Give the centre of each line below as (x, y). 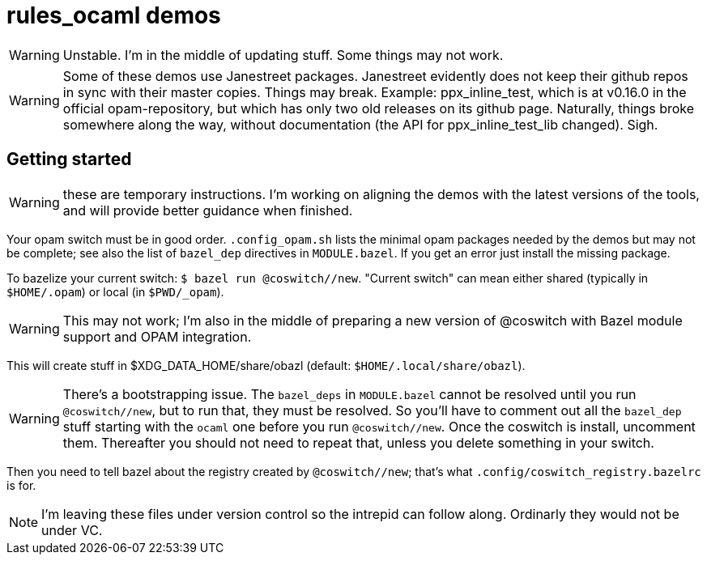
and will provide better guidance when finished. (208, 210)
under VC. (72, 530)
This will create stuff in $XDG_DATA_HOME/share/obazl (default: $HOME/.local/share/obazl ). (266, 365)
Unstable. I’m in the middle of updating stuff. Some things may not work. (283, 55)
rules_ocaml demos (114, 15)
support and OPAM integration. (157, 336)
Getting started (69, 159)
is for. (21, 485)
